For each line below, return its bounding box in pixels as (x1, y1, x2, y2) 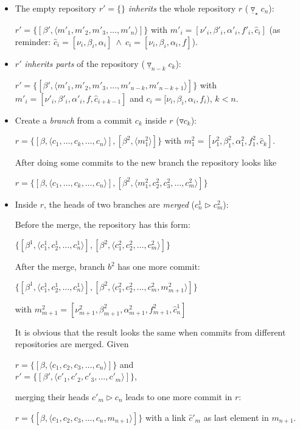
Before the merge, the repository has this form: (15, 218, 190, 231)
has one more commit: (117, 260, 200, 272)
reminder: (15, 35, 51, 48)
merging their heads (15, 390, 89, 403)
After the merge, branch (15, 260, 105, 272)
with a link (145, 411, 186, 423)
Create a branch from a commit (15, 113, 133, 126)
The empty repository (15, 2, 96, 14)
